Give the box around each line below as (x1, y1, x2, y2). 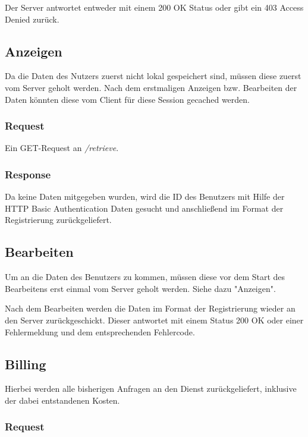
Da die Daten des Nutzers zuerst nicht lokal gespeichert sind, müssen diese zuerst (5, 70, 301, 82)
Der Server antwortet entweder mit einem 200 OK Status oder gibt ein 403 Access (5, 1, 304, 13)
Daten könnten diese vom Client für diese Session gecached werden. (5, 93, 250, 105)
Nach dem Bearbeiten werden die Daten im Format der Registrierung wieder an (5, 302, 296, 315)
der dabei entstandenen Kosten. (5, 394, 120, 406)
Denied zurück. (5, 12, 59, 25)
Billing (5, 354, 46, 373)
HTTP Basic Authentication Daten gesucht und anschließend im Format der (5, 202, 284, 214)
